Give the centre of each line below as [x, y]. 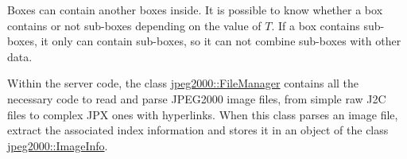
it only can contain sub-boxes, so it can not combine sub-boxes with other [221, 41]
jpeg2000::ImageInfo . [58, 145]
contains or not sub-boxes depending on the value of [134, 25]
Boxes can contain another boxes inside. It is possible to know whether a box [195, 10]
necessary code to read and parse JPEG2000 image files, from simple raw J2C [197, 98]
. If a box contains [316, 25]
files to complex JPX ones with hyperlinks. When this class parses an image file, [203, 114]
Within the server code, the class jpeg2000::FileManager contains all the [183, 83]
